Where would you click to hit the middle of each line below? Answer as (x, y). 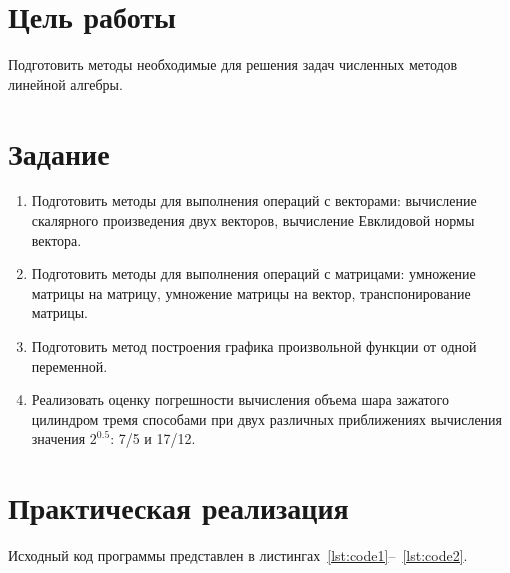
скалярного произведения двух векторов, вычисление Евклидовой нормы (253, 220)
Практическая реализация (178, 507)
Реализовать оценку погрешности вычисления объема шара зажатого (240, 399)
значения (58, 438)
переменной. (69, 365)
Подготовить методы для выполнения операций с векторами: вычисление (254, 200)
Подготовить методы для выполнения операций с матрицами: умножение (253, 273)
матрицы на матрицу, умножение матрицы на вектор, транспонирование (251, 292)
